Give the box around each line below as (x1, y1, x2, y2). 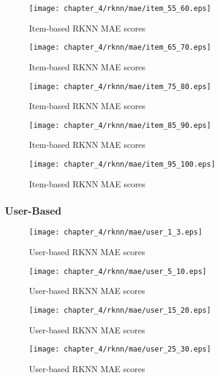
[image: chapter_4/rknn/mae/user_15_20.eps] (29, 305, 211, 315)
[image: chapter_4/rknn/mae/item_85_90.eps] (29, 121, 211, 130)
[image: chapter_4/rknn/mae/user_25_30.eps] (29, 345, 211, 354)
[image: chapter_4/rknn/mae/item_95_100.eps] (29, 160, 215, 168)
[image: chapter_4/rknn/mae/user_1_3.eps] (29, 228, 203, 237)
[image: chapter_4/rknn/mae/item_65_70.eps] (29, 43, 211, 52)
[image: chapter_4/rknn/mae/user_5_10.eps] (29, 267, 207, 276)
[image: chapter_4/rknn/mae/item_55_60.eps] (29, 4, 211, 13)
